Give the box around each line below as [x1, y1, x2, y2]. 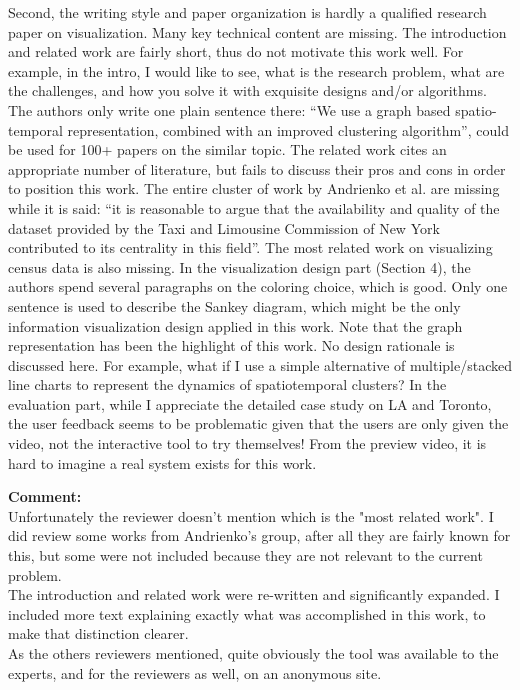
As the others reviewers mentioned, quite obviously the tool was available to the [8, 643, 499, 663]
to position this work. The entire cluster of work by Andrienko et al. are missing [8, 178, 500, 199]
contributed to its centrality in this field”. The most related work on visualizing [8, 237, 493, 258]
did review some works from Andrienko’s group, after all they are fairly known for [8, 525, 511, 546]
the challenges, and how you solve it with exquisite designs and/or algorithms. [8, 80, 487, 101]
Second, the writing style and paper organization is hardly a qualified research [8, 2, 487, 22]
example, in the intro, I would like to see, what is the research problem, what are [8, 60, 505, 81]
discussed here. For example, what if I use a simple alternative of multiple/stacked [8, 354, 512, 375]
